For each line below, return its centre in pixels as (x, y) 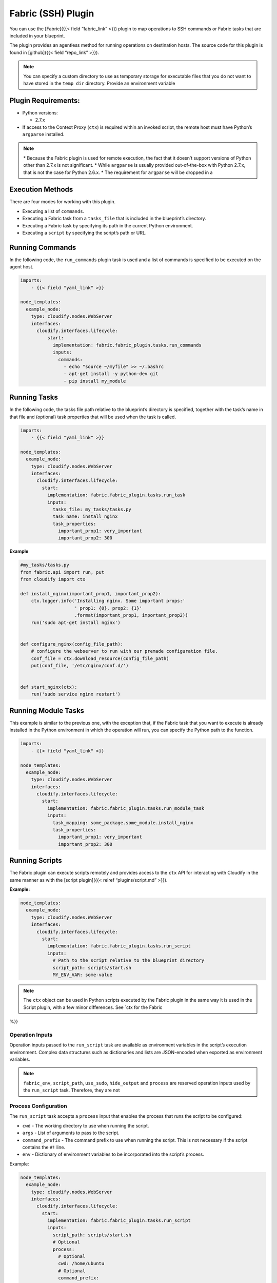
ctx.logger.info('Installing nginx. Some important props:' (108, 601)
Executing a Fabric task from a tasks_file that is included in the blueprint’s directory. (114, 219)
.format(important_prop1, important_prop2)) (131, 615)
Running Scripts (36, 860)
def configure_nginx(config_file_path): (72, 644)
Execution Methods (41, 190)
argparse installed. (43, 134)
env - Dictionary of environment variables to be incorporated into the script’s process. (113, 1154)
